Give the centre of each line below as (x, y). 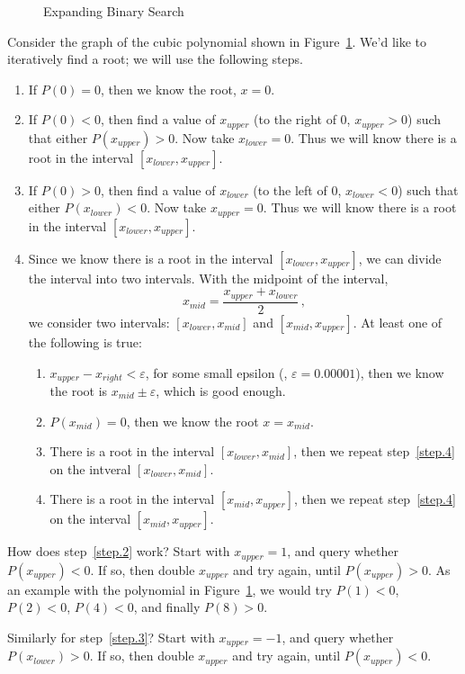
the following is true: (85, 341)
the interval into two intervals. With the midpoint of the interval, (208, 278)
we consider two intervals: (99, 322)
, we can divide (400, 258)
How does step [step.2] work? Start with (119, 551)
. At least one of (398, 322)
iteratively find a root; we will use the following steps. (155, 59)
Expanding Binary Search (114, 11)
